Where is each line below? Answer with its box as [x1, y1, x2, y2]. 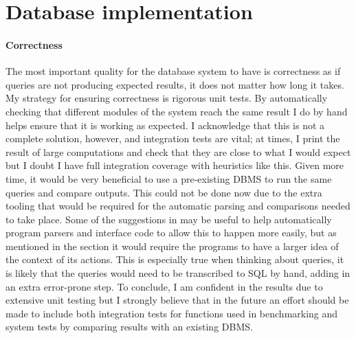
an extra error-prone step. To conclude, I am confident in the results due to [5, 279, 323, 293]
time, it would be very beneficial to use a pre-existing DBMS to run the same [5, 171, 332, 185]
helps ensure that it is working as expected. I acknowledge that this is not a [5, 117, 325, 132]
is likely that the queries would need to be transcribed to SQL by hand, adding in [5, 266, 351, 280]
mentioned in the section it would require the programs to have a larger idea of [5, 238, 339, 253]
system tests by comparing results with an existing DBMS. [5, 319, 253, 334]
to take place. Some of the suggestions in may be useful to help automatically [5, 212, 332, 226]
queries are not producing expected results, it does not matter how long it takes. [5, 77, 344, 91]
